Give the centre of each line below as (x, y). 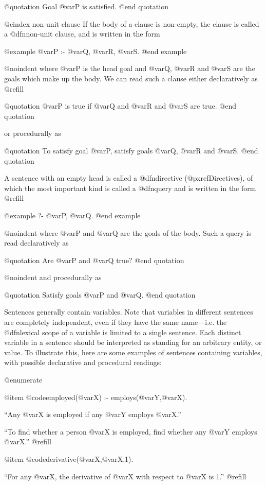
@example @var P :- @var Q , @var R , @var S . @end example (96, 51)
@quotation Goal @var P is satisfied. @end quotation (86, 6)
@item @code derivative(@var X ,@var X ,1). (69, 459)
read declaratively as (36, 243)
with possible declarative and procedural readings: (83, 362)
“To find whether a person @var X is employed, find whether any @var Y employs (131, 431)
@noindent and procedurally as (53, 277)
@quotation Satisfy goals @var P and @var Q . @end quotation (100, 294)
